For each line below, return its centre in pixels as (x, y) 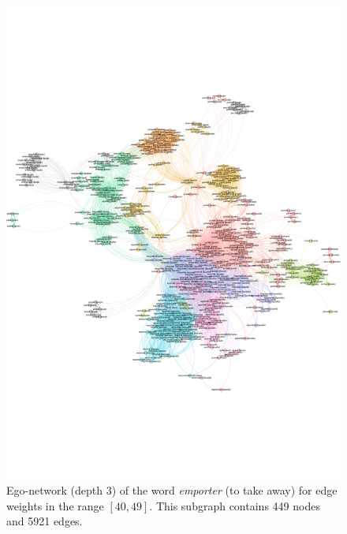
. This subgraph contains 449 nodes (235, 505)
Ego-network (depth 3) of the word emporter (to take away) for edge (172, 490)
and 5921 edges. (45, 521)
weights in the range (55, 505)
